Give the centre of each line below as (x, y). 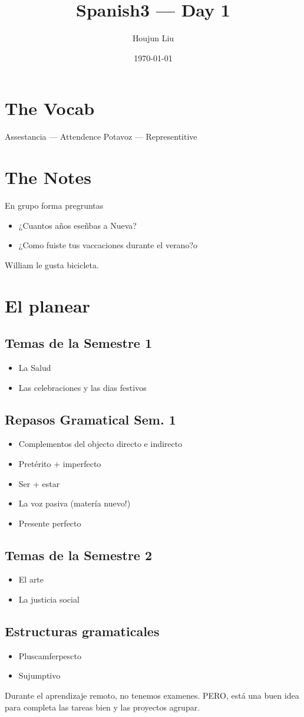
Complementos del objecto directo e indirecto (100, 444)
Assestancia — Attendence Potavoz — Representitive (101, 137)
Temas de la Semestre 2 (79, 555)
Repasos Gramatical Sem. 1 (90, 419)
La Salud (35, 367)
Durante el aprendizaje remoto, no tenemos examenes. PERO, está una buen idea (152, 695)
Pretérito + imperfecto (60, 463)
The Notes (48, 177)
